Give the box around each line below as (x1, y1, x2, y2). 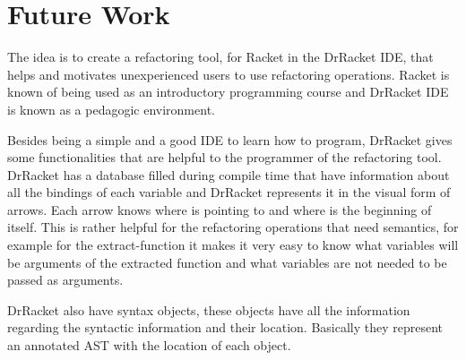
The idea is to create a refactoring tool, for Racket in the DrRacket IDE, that (7, 47, 434, 66)
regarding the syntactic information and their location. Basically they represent (7, 318, 444, 337)
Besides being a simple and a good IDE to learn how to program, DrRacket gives (7, 130, 453, 149)
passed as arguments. (7, 270, 124, 289)
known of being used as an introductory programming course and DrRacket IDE (7, 82, 449, 101)
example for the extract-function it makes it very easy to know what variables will (7, 236, 459, 254)
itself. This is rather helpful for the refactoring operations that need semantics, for (7, 218, 459, 236)
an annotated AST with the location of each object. (7, 336, 291, 355)
